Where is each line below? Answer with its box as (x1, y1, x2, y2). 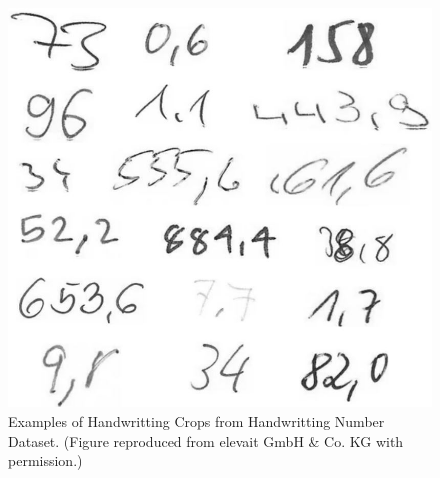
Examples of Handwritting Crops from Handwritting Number (8, 411, 385, 431)
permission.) (8, 450, 83, 471)
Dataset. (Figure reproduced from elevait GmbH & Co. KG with (8, 430, 404, 451)
